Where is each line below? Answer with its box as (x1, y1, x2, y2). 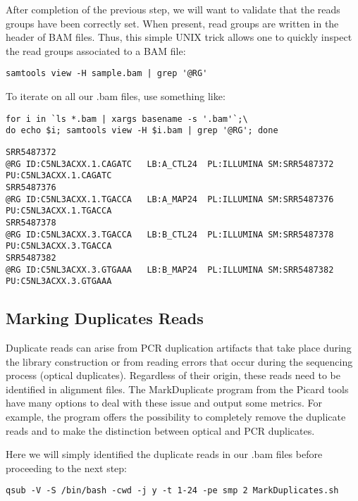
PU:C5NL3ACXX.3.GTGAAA (6, 276, 112, 287)
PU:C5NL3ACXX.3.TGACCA (6, 241, 112, 252)
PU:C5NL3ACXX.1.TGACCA (6, 206, 112, 216)
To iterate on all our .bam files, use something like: (6, 89, 226, 104)
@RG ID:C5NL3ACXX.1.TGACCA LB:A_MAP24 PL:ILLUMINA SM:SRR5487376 (6, 194, 334, 204)
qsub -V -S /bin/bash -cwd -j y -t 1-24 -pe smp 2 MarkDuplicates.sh (6, 485, 339, 496)
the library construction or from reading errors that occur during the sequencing (6, 354, 353, 369)
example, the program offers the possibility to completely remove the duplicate (6, 409, 346, 423)
